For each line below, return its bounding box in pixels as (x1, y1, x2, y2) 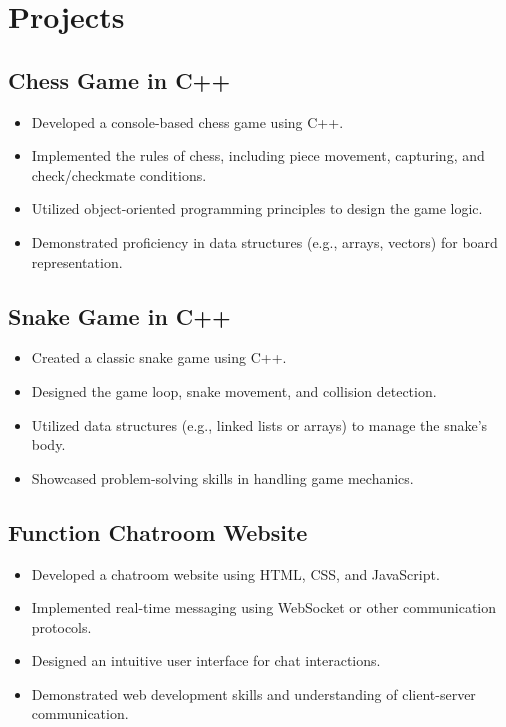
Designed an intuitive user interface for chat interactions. (31, 650, 381, 671)
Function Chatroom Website (8, 516, 308, 547)
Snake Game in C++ (8, 300, 231, 331)
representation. (31, 251, 123, 272)
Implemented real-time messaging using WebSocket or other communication (31, 597, 497, 618)
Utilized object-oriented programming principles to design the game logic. (31, 198, 483, 219)
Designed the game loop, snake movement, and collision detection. (31, 380, 437, 401)
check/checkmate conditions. (31, 164, 207, 185)
